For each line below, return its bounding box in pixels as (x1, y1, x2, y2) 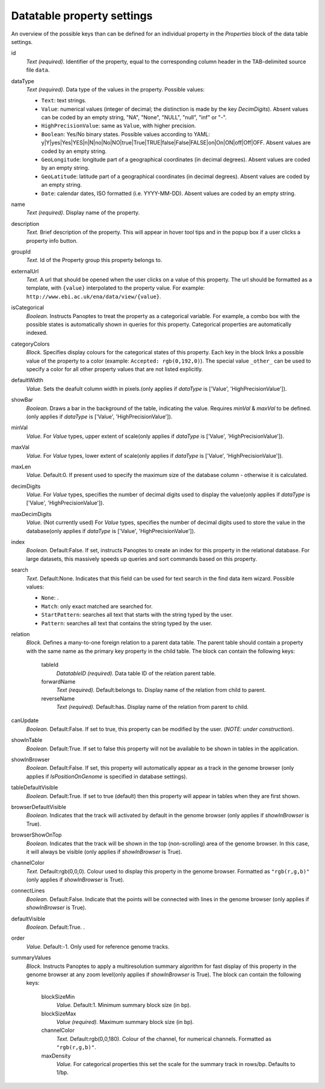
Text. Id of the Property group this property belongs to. (26, 257, 162, 264)
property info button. (26, 237, 78, 244)
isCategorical (11, 304, 45, 311)
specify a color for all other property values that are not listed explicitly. (26, 366, 203, 373)
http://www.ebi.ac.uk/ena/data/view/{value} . (26, 293, 162, 300)
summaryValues (11, 954, 51, 961)
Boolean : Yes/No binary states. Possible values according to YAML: (41, 130, 211, 138)
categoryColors (11, 340, 51, 348)
